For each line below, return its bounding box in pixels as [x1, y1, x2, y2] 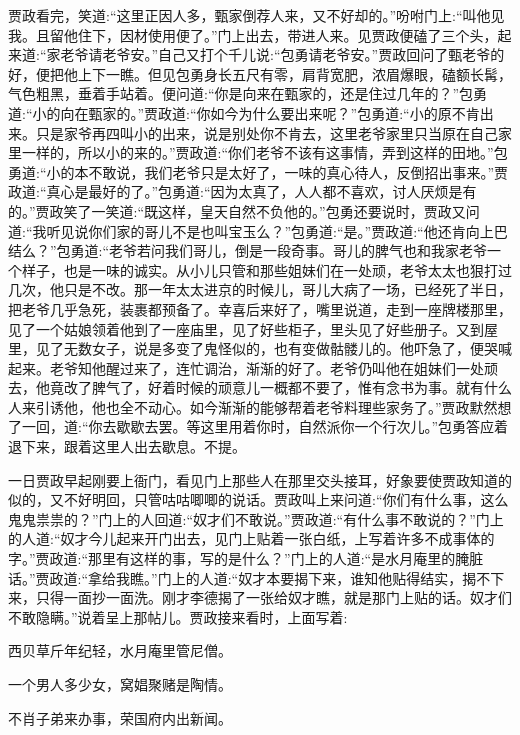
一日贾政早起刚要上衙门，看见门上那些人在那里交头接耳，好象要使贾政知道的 [8, 469, 512, 490]
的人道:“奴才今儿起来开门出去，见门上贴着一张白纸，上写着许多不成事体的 [8, 528, 495, 549]
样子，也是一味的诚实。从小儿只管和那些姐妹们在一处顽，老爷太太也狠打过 [21, 259, 512, 280]
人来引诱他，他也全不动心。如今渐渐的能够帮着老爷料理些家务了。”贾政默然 [8, 396, 498, 417]
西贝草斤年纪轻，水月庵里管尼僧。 [8, 640, 232, 661]
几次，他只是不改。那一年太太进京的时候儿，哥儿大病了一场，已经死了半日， [8, 279, 512, 300]
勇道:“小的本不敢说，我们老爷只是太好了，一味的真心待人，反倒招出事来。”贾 [8, 161, 509, 182]
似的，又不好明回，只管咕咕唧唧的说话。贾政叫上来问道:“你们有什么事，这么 [8, 489, 509, 510]
